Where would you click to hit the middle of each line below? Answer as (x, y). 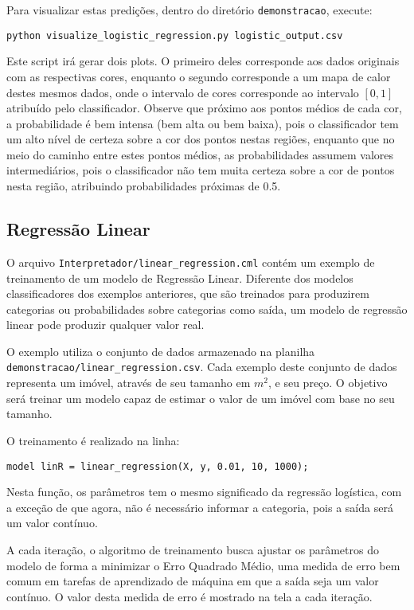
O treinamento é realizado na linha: (93, 440)
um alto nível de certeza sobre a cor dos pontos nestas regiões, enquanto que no (201, 139)
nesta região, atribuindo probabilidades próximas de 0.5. (144, 186)
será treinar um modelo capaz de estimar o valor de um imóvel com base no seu (201, 398)
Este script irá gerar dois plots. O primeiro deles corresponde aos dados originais (203, 61)
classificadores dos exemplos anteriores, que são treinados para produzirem (188, 293)
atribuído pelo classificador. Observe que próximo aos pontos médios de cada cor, (204, 108)
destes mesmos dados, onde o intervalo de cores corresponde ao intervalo (183, 92)
